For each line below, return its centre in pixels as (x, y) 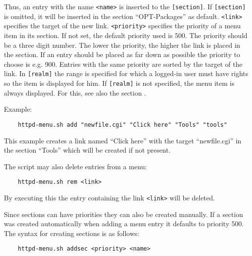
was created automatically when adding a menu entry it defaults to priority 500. (124, 224)
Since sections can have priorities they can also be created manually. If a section (124, 214)
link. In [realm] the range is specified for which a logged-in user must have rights (126, 73)
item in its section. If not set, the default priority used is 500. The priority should (126, 35)
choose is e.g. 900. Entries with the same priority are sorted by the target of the (123, 64)
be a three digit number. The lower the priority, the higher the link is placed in (122, 45)
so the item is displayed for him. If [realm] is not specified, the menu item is (119, 83)
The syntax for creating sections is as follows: (72, 233)
